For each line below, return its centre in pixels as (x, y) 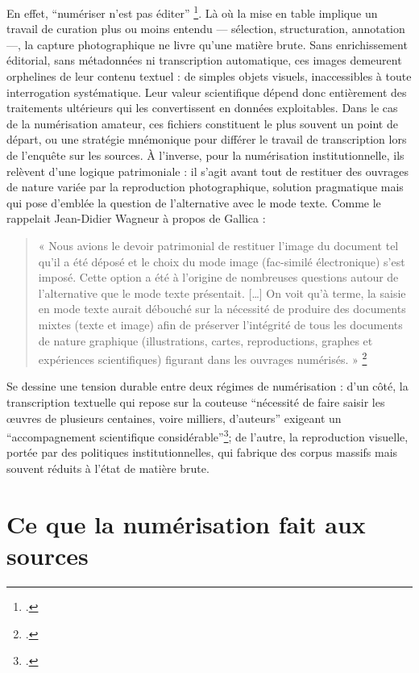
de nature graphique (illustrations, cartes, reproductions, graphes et (205, 340)
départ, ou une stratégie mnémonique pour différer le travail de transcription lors (207, 139)
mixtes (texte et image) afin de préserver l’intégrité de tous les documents (220, 324)
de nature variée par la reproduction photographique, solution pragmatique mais (205, 187)
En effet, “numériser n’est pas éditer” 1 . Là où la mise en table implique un (192, 12)
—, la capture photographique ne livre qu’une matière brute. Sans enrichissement (207, 44)
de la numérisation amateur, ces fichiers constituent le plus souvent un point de (202, 123)
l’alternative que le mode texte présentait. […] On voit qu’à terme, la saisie (222, 293)
